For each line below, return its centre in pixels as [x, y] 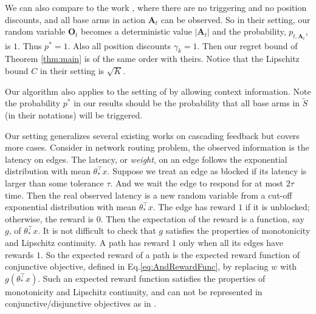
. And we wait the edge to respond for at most [197, 183]
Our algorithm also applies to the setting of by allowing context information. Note [158, 91]
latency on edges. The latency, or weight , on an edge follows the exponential [146, 159]
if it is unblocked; [277, 207]
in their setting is [72, 71]
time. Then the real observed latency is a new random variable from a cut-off [149, 195]
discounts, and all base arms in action [75, 19]
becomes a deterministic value [136, 31]
